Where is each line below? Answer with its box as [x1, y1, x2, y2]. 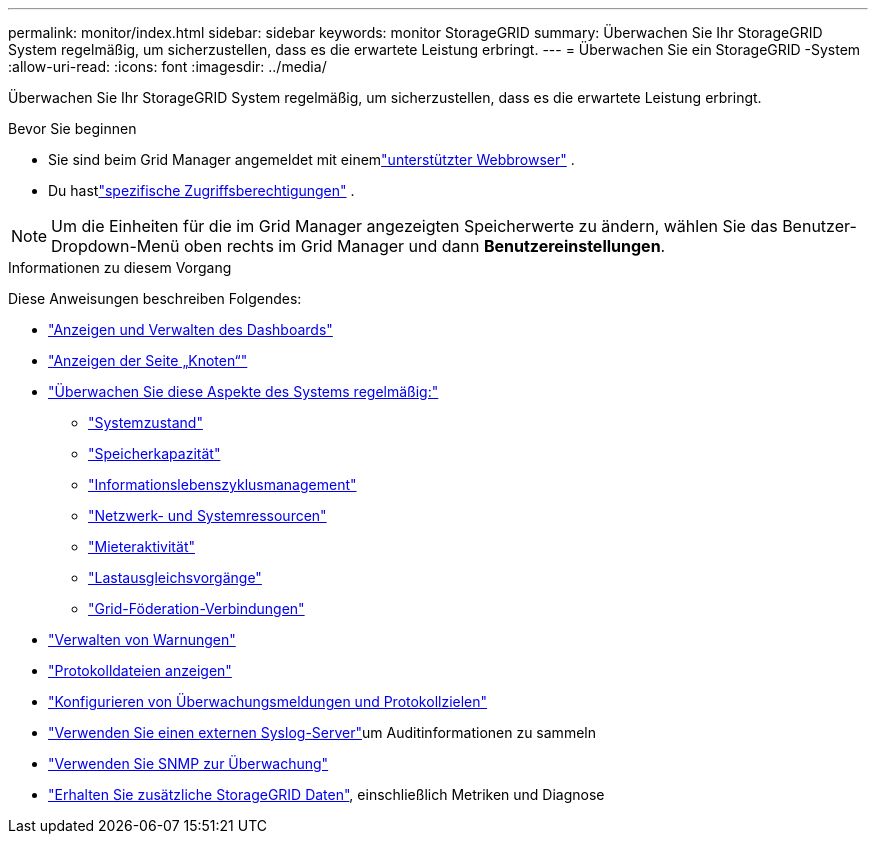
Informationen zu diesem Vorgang [8, 259, 232, 276]
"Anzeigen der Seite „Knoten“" [48, 352, 248, 369]
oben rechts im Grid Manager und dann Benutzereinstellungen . [183, 236, 666, 256]
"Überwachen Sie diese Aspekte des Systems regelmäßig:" [48, 383, 439, 400]
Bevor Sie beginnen [8, 120, 137, 137]
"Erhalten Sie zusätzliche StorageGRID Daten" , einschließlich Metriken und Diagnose [48, 786, 605, 803]
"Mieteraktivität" [88, 538, 195, 555]
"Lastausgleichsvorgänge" [88, 569, 262, 586]
